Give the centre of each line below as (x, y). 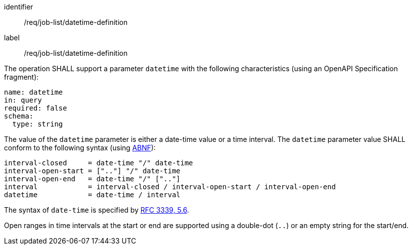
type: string (38, 124)
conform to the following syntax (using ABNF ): (80, 148)
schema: (19, 116)
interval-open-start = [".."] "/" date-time (92, 171)
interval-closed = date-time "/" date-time (99, 163)
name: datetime (34, 92)
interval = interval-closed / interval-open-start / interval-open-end (170, 187)
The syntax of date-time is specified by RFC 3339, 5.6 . (97, 210)
